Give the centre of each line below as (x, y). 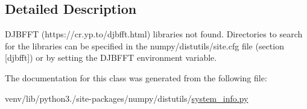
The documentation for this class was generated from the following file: (136, 77)
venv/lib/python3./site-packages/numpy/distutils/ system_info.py (127, 98)
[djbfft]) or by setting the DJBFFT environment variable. (111, 58)
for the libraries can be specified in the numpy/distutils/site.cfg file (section (144, 45)
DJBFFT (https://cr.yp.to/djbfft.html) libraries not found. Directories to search (154, 34)
